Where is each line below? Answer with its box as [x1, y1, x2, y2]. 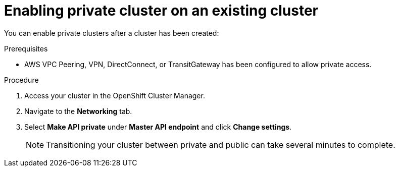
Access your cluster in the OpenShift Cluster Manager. [24, 91, 205, 100]
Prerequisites [4, 44, 48, 53]
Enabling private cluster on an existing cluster [4, 2, 318, 19]
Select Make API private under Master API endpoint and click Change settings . [24, 122, 292, 131]
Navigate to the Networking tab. [24, 106, 132, 116]
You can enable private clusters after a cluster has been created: [4, 28, 219, 37]
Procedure [4, 75, 39, 84]
